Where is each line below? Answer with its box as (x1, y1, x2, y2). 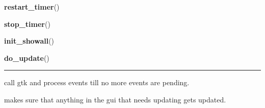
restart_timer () (4, 2, 60, 12)
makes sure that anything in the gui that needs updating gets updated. (4, 94, 226, 104)
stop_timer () (4, 18, 50, 29)
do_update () (4, 52, 49, 63)
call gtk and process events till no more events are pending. (4, 77, 190, 88)
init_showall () (4, 35, 55, 46)
